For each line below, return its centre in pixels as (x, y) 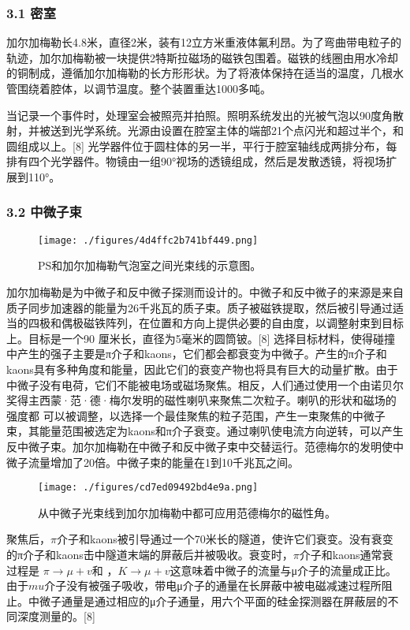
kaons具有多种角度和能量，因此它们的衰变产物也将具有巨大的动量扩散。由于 (202, 369)
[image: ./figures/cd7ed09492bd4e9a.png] (148, 488)
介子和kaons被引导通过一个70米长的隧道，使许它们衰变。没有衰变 (225, 539)
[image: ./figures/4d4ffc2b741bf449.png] (148, 240)
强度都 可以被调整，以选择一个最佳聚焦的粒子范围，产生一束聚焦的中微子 (196, 415)
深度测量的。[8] (56, 616)
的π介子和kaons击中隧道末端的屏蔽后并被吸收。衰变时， (150, 554)
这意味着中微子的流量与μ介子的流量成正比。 (283, 570)
